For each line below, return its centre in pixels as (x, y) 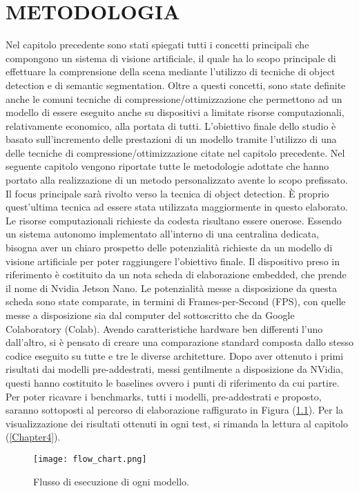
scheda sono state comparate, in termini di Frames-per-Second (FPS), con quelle (176, 301)
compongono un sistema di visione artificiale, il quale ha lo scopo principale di (171, 58)
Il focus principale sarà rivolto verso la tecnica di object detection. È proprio (167, 193)
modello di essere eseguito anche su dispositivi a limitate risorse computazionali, (175, 112)
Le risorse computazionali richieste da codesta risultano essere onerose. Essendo (174, 220)
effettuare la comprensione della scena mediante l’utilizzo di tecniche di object (171, 71)
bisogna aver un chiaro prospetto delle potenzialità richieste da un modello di (169, 248)
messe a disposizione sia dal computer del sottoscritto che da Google (150, 315)
